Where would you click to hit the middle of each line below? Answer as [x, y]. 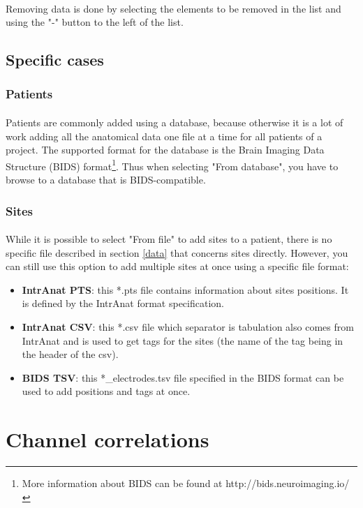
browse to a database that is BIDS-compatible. [106, 180]
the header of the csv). [70, 354]
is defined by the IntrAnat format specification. [123, 303]
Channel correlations [108, 439]
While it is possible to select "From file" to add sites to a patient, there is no [169, 239]
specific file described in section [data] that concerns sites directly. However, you [177, 252]
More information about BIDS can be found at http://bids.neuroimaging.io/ [186, 483]
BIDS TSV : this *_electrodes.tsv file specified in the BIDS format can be [183, 377]
